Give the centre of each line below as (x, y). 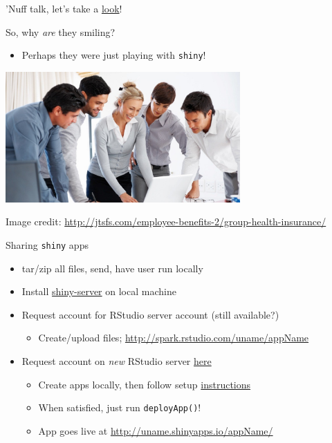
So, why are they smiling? (61, 31)
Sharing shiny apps (47, 245)
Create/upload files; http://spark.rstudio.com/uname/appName (174, 338)
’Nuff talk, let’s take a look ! (64, 8)
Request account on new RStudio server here (117, 361)
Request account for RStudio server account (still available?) (150, 314)
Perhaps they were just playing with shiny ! (114, 55)
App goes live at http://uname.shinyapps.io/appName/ (156, 430)
